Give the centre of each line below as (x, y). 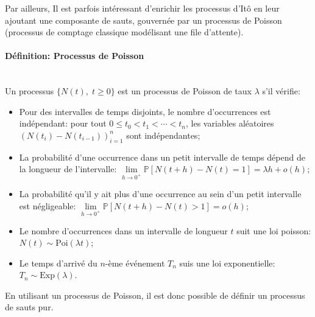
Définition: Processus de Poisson (75, 56)
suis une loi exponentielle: (227, 263)
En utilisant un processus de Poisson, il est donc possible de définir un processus (155, 295)
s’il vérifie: (281, 91)
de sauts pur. (29, 307)
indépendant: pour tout (63, 123)
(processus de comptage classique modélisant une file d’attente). (124, 32)
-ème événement (135, 263)
